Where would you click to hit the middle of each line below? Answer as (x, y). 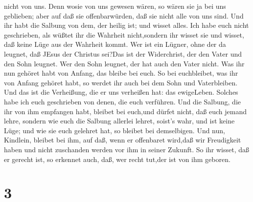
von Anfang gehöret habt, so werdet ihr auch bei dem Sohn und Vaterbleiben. (121, 82)
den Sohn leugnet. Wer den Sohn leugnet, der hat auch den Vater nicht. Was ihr (124, 63)
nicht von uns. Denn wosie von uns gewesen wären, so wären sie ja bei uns (115, 6)
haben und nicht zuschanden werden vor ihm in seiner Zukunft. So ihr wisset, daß (127, 149)
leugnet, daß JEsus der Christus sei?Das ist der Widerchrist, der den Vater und (123, 53)
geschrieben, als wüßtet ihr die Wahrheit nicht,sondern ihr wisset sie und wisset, (124, 34)
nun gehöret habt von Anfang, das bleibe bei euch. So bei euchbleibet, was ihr (121, 73)
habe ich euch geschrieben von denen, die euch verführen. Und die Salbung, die (123, 101)
